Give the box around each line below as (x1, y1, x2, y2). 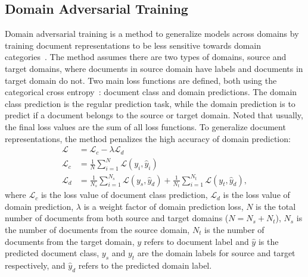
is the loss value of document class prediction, (41, 188, 208, 201)
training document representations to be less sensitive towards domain (5, 39, 262, 51)
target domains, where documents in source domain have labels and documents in (5, 62, 303, 74)
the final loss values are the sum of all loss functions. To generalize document (5, 120, 286, 133)
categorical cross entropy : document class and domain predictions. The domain (5, 86, 297, 98)
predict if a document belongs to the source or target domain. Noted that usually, (5, 109, 303, 121)
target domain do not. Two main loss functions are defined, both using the (5, 74, 277, 86)
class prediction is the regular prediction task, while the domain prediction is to (5, 97, 295, 109)
